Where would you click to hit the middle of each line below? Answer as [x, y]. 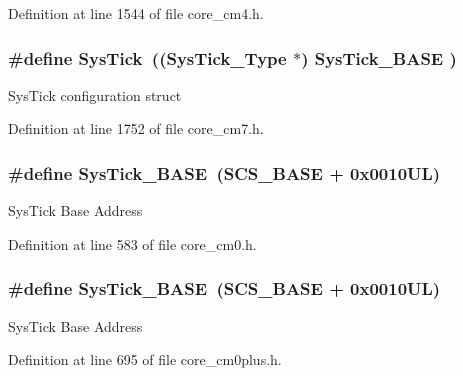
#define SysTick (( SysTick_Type [147, 57]
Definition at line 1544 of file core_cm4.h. [136, 13]
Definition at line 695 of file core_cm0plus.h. [145, 359]
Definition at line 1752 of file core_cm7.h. [136, 128]
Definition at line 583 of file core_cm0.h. [132, 243]
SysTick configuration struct [95, 94]
